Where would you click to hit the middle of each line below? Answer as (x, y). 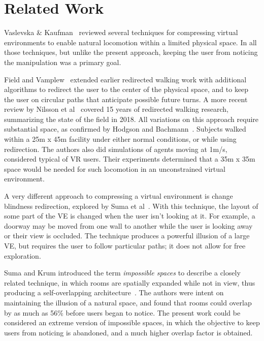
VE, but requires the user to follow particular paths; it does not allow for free (125, 245)
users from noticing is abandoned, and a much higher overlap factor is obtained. (128, 332)
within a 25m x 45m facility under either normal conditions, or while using (120, 139)
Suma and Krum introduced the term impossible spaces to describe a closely (122, 273)
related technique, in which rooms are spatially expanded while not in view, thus (130, 282)
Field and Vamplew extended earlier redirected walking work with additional (125, 79)
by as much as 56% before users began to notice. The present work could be (122, 312)
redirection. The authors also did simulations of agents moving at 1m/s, (116, 149)
